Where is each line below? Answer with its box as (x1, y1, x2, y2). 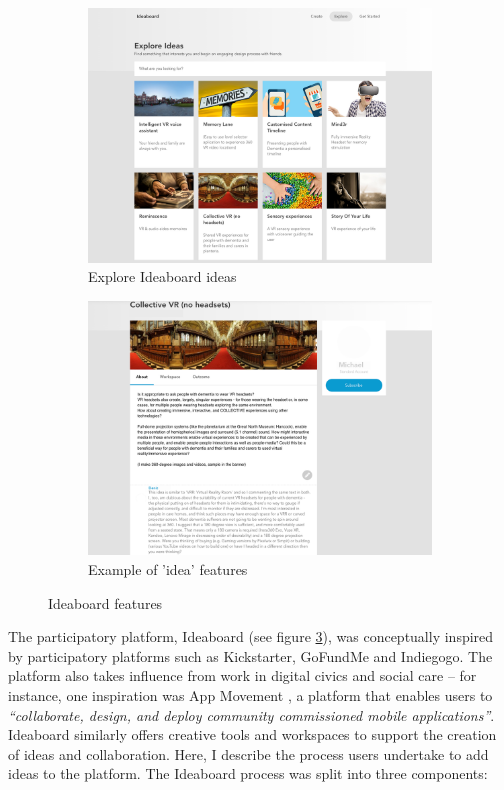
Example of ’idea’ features (88, 559, 248, 580)
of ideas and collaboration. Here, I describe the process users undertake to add (8, 743, 489, 764)
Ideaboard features (48, 592, 163, 613)
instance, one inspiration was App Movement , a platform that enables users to (8, 685, 493, 706)
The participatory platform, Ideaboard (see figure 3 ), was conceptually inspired (8, 626, 494, 647)
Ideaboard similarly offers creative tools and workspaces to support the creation (8, 724, 497, 745)
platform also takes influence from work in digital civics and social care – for (8, 665, 477, 686)
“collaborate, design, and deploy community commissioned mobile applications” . (8, 704, 495, 725)
